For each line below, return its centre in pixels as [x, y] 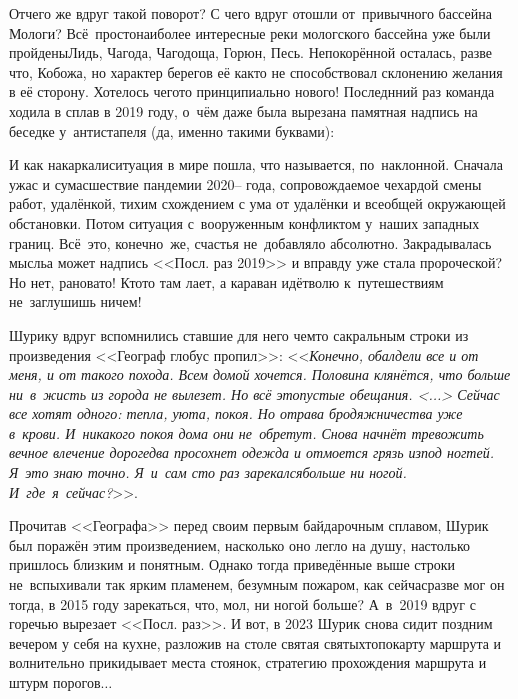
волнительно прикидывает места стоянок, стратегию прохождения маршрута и [248, 662]
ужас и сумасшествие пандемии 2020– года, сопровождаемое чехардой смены [245, 183]
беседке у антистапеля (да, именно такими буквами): [172, 130]
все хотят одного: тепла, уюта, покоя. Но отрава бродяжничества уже [236, 413]
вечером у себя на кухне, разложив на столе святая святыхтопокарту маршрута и [255, 642]
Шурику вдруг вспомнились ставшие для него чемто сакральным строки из [239, 334]
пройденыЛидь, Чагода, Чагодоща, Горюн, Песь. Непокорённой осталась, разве [250, 52]
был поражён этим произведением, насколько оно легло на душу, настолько [240, 544]
